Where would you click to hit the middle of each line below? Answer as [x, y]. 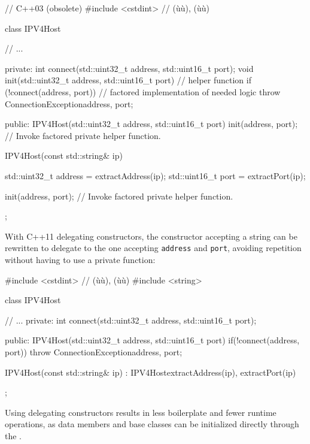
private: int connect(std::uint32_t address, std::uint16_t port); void [129, 68]
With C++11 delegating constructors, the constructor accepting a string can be [151, 236]
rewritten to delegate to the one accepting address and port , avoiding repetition [153, 248]
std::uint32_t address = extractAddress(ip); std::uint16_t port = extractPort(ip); [155, 175]
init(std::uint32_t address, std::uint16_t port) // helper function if [128, 80]
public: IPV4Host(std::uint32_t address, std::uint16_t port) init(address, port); [151, 124]
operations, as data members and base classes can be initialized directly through [152, 424]
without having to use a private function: [80, 259]
